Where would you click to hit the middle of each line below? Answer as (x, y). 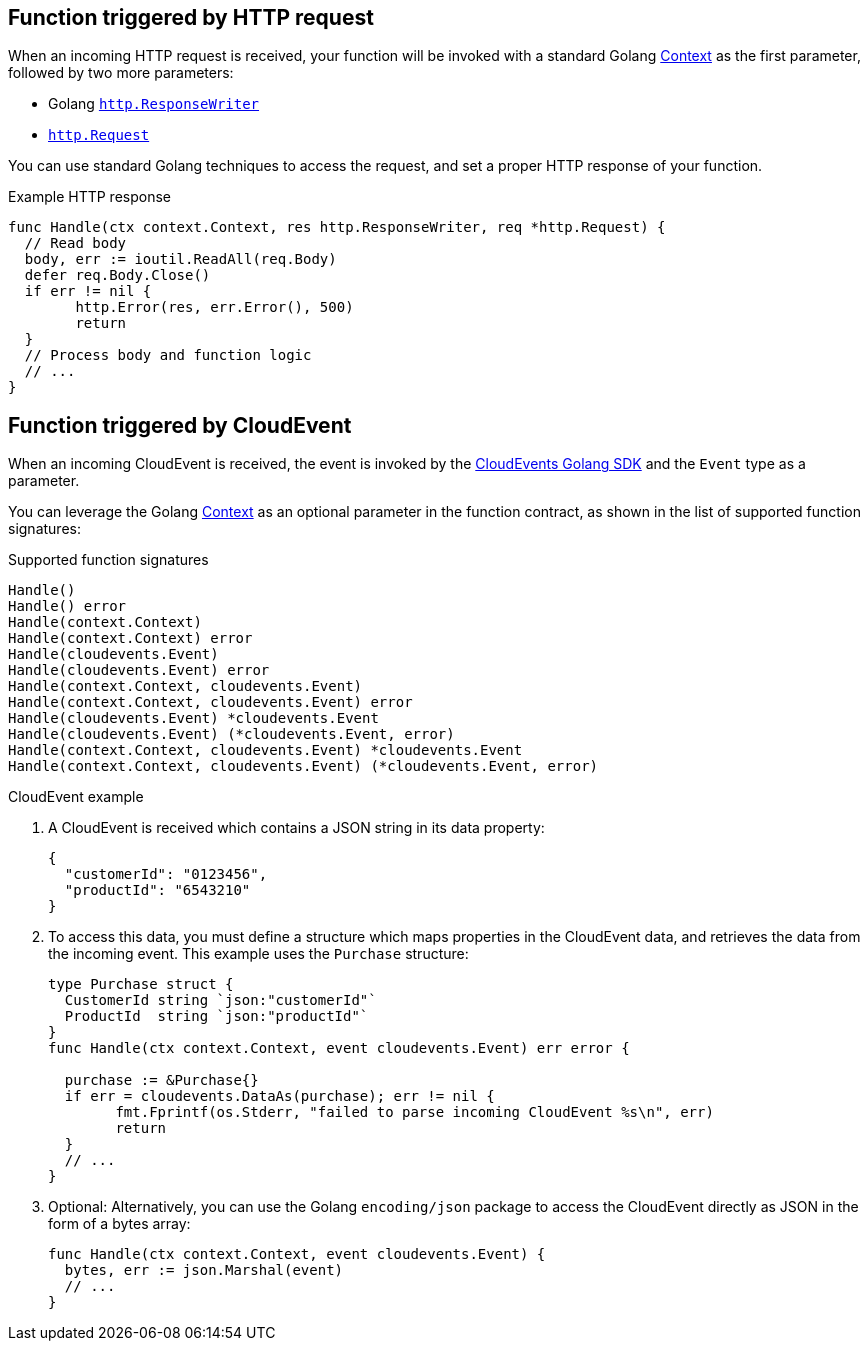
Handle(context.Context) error (130, 638)
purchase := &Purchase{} (161, 1080)
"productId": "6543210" (157, 890)
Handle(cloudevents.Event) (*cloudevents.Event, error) (231, 734)
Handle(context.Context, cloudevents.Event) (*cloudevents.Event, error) (303, 766)
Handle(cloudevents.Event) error (139, 670)
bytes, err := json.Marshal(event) (204, 1270)
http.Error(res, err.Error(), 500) (214, 307)
